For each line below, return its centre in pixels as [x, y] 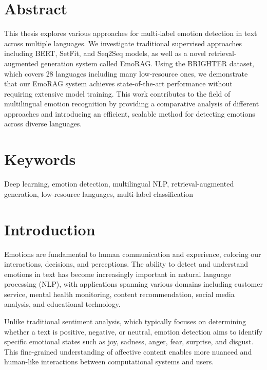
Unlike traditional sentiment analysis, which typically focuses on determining [125, 321]
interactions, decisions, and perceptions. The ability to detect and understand [126, 264]
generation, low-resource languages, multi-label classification [99, 193]
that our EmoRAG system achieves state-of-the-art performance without [118, 84]
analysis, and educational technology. [62, 304]
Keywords [40, 159]
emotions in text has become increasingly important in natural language [118, 274]
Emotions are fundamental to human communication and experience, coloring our [133, 254]
